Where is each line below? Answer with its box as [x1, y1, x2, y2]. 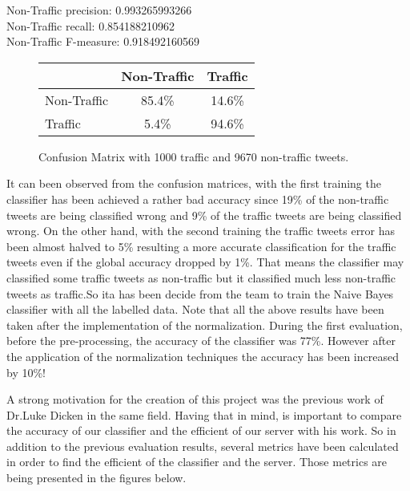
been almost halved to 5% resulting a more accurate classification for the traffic [6, 237, 396, 254]
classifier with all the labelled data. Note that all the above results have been [6, 301, 384, 318]
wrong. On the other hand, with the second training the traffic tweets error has [6, 222, 396, 239]
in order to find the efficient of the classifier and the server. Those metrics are [6, 453, 388, 470]
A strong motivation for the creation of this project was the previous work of [6, 391, 384, 408]
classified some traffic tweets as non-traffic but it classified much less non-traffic [6, 269, 396, 286]
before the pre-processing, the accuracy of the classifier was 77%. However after [6, 332, 396, 349]
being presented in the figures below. [6, 469, 187, 486]
